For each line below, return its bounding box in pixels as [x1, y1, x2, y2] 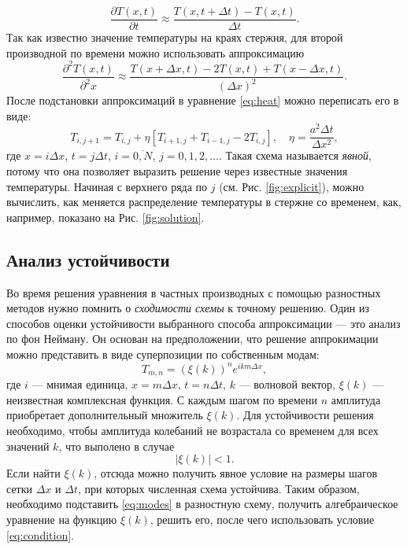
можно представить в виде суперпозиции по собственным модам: [6, 346, 320, 363]
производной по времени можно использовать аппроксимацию [6, 44, 305, 61]
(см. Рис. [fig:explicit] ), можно [219, 178, 364, 194]
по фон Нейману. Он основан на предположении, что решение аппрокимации [6, 330, 379, 347]
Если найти [6, 465, 61, 481]
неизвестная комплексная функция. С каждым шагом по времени [6, 391, 318, 407]
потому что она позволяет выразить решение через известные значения [6, 163, 348, 179]
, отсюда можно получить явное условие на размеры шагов [94, 465, 378, 481]
